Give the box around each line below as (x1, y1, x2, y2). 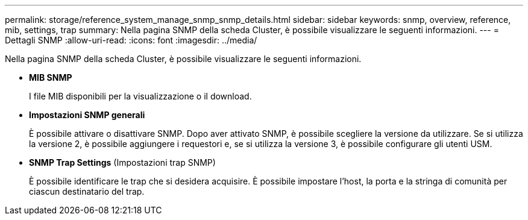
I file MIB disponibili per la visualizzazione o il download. (29, 91, 252, 101)
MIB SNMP (29, 72, 72, 83)
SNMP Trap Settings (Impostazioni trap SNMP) (29, 157, 216, 168)
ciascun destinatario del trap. (29, 186, 145, 196)
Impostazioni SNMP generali (29, 110, 145, 120)
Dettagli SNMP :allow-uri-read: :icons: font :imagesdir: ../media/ (5, 35, 257, 45)
